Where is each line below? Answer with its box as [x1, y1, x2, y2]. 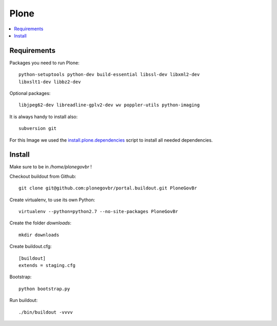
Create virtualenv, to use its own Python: [9, 197, 95, 203]
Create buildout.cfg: [9, 243, 52, 250]
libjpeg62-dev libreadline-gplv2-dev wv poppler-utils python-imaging [18, 102, 200, 108]
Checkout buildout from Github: [9, 173, 76, 179]
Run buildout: [9, 297, 38, 303]
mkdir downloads [18, 232, 60, 238]
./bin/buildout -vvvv [18, 309, 73, 315]
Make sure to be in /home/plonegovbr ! [9, 164, 92, 170]
